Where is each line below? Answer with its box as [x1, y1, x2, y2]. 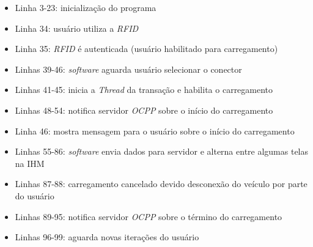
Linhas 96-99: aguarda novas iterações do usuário [15, 230, 199, 243]
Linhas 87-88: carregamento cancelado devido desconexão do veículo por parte [15, 177, 307, 190]
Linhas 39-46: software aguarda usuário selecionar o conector [15, 62, 242, 75]
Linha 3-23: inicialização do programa [15, 1, 156, 13]
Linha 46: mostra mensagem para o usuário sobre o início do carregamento [15, 124, 295, 137]
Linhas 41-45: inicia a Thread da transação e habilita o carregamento [15, 83, 273, 96]
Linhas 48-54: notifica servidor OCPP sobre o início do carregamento [15, 103, 273, 116]
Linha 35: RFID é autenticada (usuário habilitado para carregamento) [15, 42, 278, 55]
